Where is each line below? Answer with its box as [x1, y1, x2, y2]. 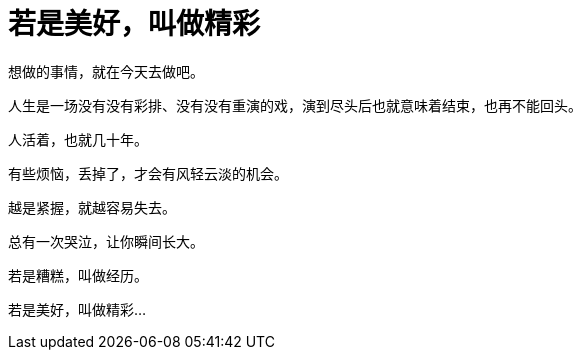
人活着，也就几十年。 [8, 130, 148, 148]
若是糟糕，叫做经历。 [8, 266, 148, 284]
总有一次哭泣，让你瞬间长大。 [8, 232, 204, 250]
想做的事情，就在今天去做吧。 [8, 62, 204, 80]
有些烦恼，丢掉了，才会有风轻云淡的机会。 [8, 164, 288, 182]
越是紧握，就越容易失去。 [8, 198, 176, 216]
